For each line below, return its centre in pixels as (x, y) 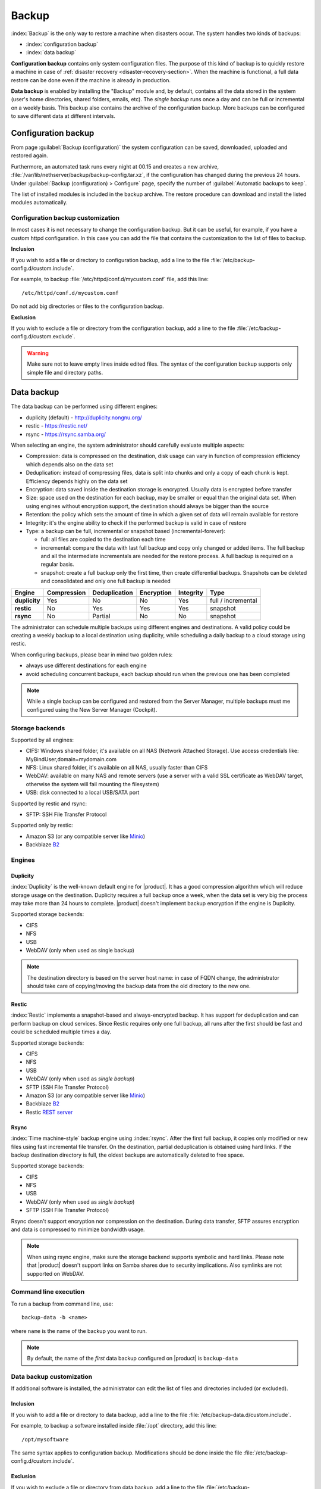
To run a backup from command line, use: (62, 1304)
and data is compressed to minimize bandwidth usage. (78, 1229)
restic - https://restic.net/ (57, 426)
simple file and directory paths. (65, 372)
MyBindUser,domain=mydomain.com (71, 759)
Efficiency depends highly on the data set (77, 481)
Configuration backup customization (65, 218)
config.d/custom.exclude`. (43, 337)
